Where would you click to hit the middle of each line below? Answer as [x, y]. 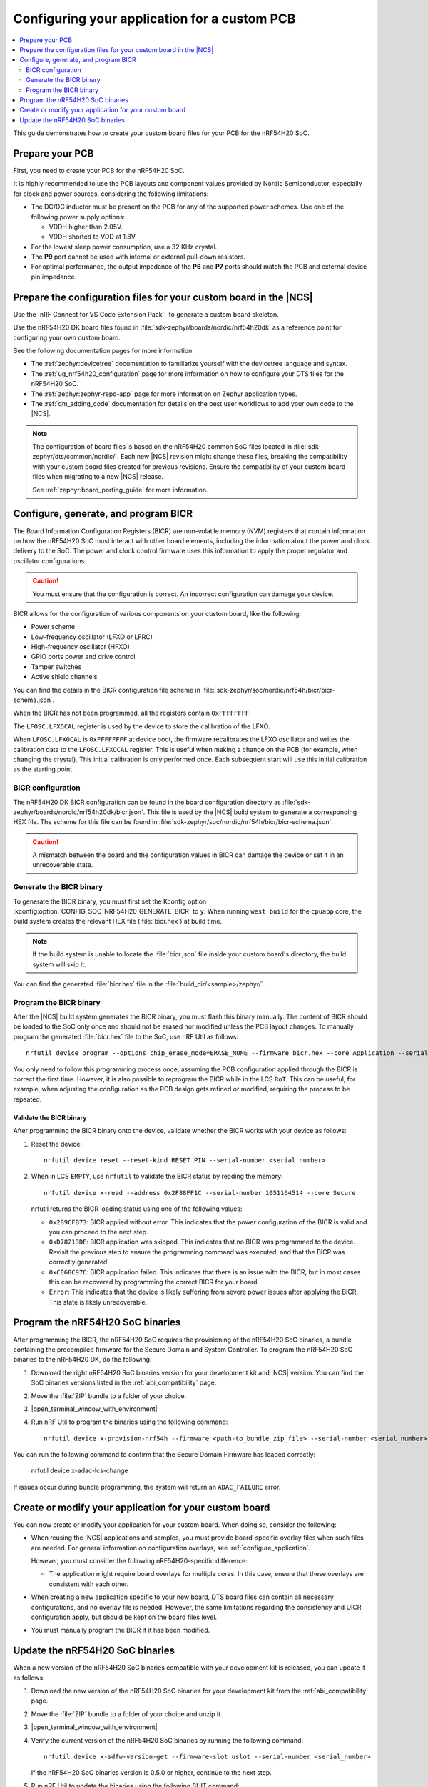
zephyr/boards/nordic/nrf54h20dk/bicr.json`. [79, 812]
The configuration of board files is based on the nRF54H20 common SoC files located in [162, 447]
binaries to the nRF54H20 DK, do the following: [82, 1360]
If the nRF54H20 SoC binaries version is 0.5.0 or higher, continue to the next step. [152, 1773]
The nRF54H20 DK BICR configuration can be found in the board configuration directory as [147, 802]
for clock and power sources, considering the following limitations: [111, 194]
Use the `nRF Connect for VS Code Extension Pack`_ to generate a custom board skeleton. [146, 314]
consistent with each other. [89, 1584]
